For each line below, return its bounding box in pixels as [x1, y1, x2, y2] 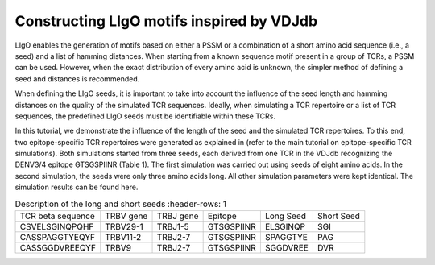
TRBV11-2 [105, 232, 142, 242]
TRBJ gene [156, 210, 199, 222]
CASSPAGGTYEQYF [19, 232, 96, 242]
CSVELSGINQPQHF [19, 222, 94, 232]
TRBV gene [105, 210, 148, 222]
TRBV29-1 [105, 222, 144, 232]
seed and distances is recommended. [14, 73, 140, 84]
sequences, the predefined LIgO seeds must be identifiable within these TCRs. [14, 111, 275, 121]
